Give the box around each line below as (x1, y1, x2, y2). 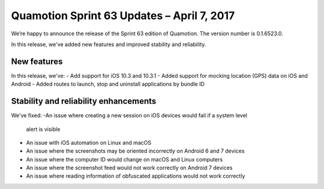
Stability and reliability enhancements (11, 96, 157, 106)
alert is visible (26, 126, 61, 133)
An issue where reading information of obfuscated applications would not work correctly (26, 172, 245, 179)
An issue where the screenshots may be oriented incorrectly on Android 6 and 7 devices (26, 147, 245, 155)
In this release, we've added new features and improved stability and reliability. (11, 41, 206, 48)
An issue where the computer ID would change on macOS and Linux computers (26, 156, 223, 163)
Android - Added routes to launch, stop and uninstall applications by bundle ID (11, 81, 205, 88)
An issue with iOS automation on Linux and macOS (26, 139, 152, 146)
